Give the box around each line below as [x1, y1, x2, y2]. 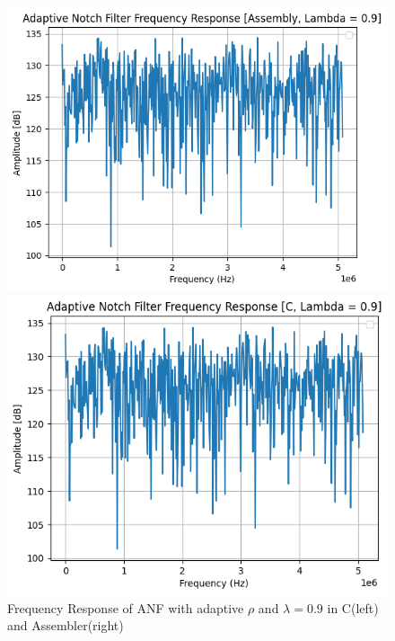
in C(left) [327, 598, 379, 617]
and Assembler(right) [7, 616, 124, 635]
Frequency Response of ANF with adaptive [7, 598, 244, 617]
